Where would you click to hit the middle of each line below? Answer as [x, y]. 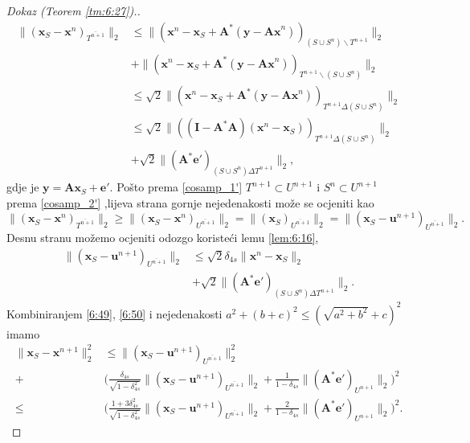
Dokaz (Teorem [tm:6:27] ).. [74, 10]
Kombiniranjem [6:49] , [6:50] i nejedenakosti [114, 313]
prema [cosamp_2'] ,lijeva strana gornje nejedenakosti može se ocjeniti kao [190, 202]
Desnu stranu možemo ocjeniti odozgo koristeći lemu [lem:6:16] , [163, 238]
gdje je [23, 187]
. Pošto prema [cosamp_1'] [176, 187]
